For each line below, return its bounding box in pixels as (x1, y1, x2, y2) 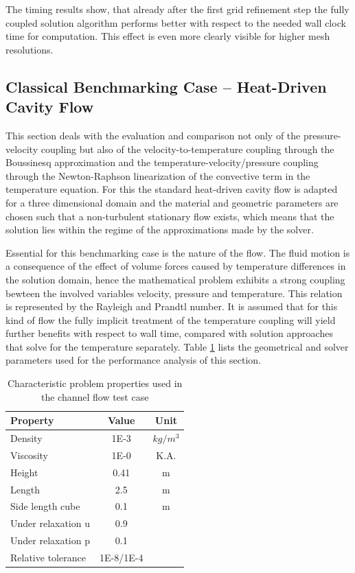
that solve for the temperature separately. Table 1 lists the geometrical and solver (5, 339, 349, 353)
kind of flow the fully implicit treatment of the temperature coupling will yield (5, 312, 336, 327)
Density (10, 431, 43, 445)
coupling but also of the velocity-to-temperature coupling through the (41, 141, 334, 156)
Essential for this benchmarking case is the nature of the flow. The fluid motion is (5, 245, 350, 259)
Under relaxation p (10, 533, 90, 548)
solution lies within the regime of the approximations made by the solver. (5, 222, 314, 237)
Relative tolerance (10, 550, 86, 564)
